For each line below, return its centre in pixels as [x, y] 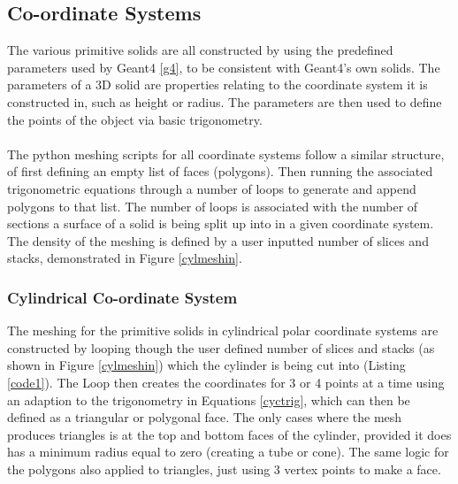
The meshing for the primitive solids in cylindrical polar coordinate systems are [223, 330]
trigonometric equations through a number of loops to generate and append [212, 188]
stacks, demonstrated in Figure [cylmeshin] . [125, 258]
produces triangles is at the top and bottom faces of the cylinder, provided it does [229, 434]
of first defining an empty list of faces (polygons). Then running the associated [220, 171]
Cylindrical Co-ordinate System [122, 297]
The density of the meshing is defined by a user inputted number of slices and [218, 240]
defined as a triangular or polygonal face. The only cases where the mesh [205, 417]
